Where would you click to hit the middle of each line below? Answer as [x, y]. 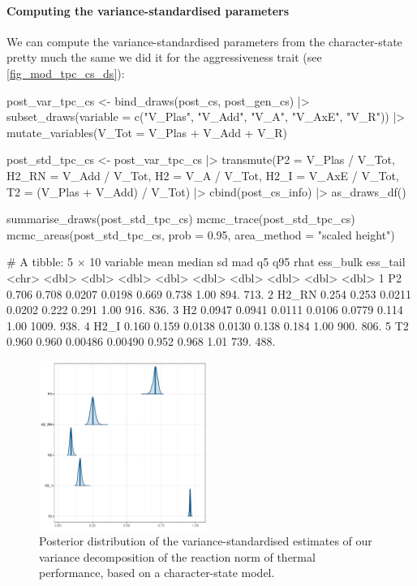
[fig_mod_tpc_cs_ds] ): [66, 73]
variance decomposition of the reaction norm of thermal [177, 556]
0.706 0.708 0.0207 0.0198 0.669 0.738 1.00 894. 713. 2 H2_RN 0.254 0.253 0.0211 [209, 293]
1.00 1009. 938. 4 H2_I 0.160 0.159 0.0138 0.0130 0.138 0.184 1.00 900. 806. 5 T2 [208, 325]
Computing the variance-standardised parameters [148, 10]
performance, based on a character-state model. [157, 573]
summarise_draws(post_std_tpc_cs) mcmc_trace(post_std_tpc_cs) [181, 219]
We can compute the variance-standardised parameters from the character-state [204, 41]
